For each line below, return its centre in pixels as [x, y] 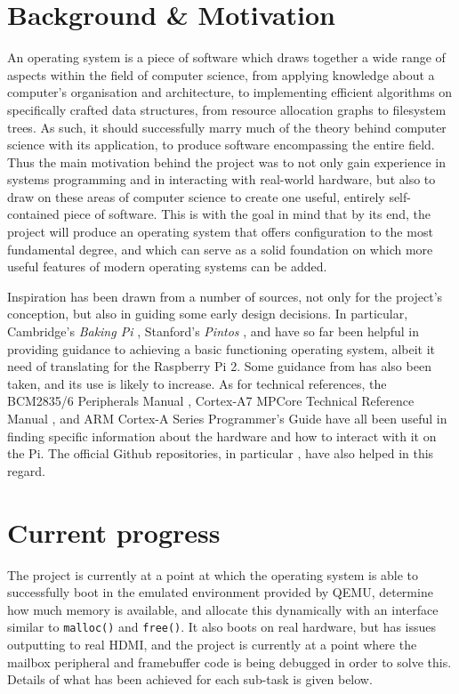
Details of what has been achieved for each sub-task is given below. [190, 679]
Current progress [114, 532]
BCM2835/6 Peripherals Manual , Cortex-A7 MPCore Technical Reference [211, 401]
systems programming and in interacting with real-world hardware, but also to [221, 179]
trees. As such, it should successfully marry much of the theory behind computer [227, 127]
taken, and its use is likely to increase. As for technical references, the [197, 383]
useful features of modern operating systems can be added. [167, 266]
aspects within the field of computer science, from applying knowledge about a [221, 74]
